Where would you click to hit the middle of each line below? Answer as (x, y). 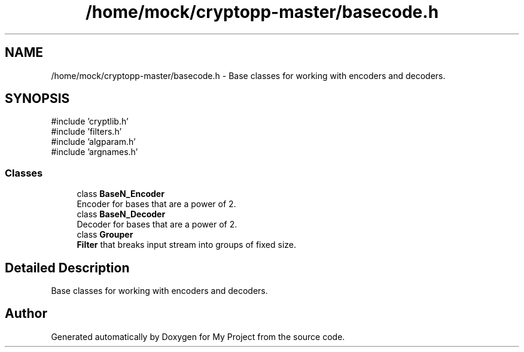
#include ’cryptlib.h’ (90, 122)
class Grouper (105, 235)
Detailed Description (67, 268)
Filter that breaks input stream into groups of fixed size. (187, 245)
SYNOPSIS (37, 99)
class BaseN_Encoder (121, 194)
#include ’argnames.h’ (95, 152)
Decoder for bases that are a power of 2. (157, 224)
